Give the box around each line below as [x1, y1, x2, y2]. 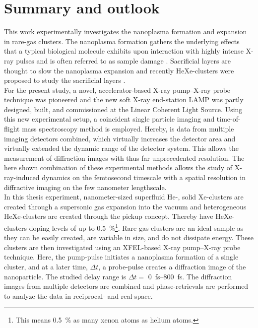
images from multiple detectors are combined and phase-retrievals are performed [4, 281, 249, 291]
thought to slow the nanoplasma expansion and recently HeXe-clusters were [4, 65, 234, 75]
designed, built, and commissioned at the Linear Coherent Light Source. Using [4, 104, 243, 114]
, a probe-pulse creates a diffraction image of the [98, 262, 246, 272]
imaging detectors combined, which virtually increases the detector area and [4, 133, 236, 143]
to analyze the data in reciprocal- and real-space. [4, 290, 153, 301]
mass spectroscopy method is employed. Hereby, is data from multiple [22, 124, 234, 134]
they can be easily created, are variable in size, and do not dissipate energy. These [4, 232, 254, 243]
